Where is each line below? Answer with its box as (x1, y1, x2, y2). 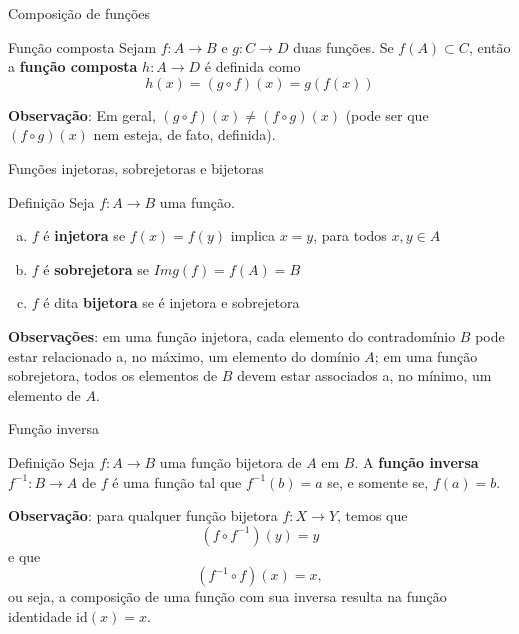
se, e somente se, (327, 471, 429, 492)
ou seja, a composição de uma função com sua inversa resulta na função (8, 586, 447, 607)
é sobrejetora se (43, 258, 150, 279)
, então (468, 36, 511, 57)
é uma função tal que (112, 471, 242, 492)
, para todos (313, 225, 387, 246)
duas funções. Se (293, 36, 394, 57)
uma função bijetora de (159, 451, 302, 472)
